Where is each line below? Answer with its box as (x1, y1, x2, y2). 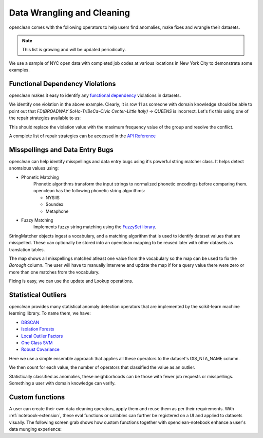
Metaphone (45, 208, 69, 214)
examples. (9, 67, 30, 73)
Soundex (45, 201, 63, 207)
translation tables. (9, 246, 45, 253)
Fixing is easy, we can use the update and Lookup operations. (9, 278, 133, 284)
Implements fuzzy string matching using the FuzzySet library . (33, 224, 157, 230)
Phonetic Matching (21, 174, 59, 180)
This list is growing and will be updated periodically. (22, 47, 126, 53)
